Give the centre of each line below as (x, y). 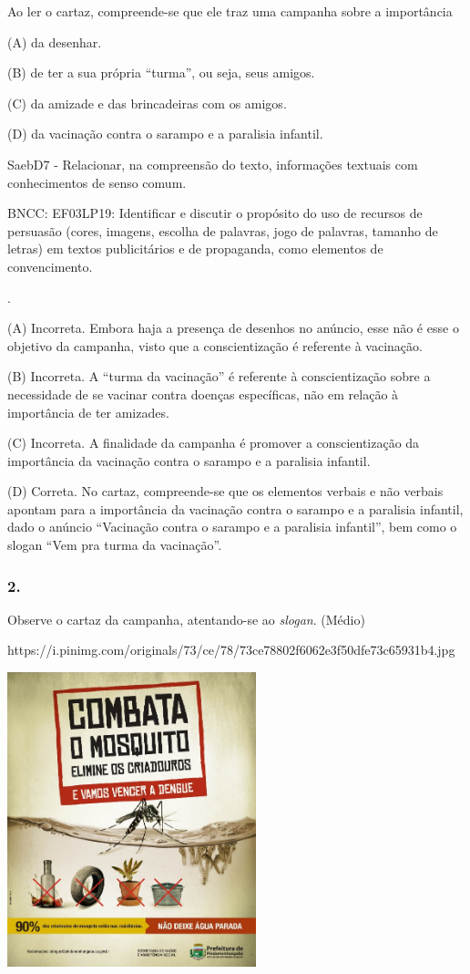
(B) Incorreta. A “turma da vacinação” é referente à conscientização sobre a (219, 376)
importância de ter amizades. (88, 412)
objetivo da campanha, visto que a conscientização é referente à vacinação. (215, 345)
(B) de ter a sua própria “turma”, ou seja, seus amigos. (161, 73)
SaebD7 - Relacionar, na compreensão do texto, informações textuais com (213, 164)
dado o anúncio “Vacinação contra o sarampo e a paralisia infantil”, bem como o (232, 527)
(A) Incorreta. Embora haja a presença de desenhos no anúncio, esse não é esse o (233, 328)
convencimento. (50, 266)
